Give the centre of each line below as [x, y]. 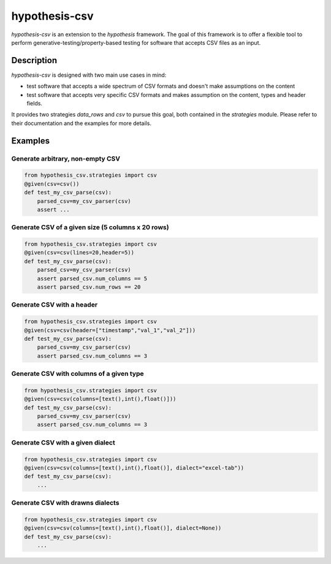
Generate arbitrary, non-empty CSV [66, 158]
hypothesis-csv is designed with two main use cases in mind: [89, 75]
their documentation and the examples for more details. [81, 123]
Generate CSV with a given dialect [63, 443]
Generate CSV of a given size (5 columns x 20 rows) [90, 227]
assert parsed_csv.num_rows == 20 [89, 287]
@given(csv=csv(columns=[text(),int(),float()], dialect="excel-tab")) [134, 468]
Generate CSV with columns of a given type [78, 374]
